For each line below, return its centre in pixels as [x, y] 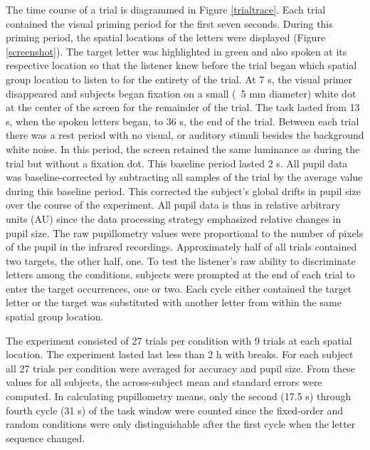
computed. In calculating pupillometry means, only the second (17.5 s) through [179, 396]
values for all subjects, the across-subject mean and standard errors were [164, 382]
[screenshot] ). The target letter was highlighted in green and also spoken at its [176, 51]
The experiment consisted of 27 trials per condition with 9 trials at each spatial [179, 340]
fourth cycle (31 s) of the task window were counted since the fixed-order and [175, 410]
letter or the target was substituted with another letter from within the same [174, 302]
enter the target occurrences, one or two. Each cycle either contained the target [179, 288]
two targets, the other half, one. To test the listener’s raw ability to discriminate [181, 260]
